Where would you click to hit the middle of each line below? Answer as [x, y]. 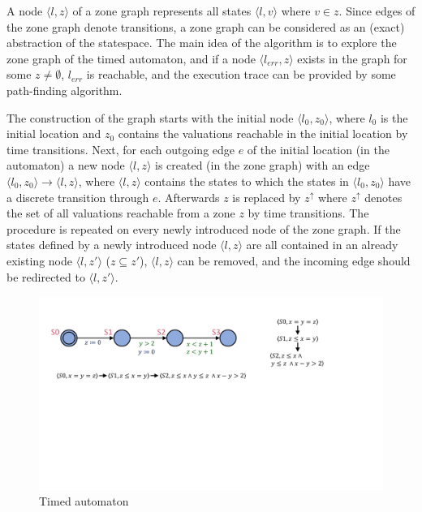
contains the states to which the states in [247, 181]
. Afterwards [189, 197]
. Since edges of [377, 11]
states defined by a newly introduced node [112, 245]
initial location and [54, 133]
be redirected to [46, 276]
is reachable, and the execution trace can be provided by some [241, 74]
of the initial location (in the [318, 149]
